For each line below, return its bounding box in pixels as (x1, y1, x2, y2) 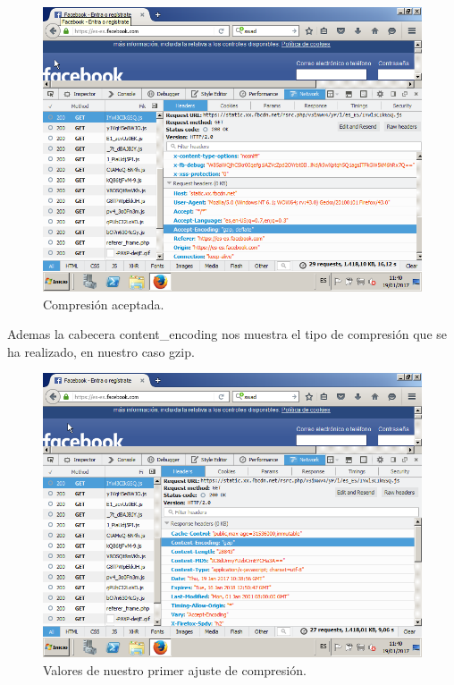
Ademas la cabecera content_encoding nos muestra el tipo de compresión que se (7, 325, 447, 343)
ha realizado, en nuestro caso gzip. (7, 342, 195, 360)
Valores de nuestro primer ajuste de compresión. (43, 660, 307, 679)
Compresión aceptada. (43, 294, 164, 313)
